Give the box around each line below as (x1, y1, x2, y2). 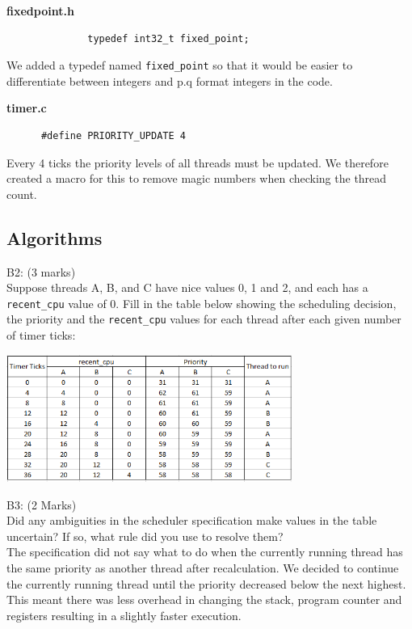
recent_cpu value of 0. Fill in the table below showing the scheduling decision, (6, 294, 397, 311)
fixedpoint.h (6, 2, 74, 19)
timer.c (6, 99, 47, 116)
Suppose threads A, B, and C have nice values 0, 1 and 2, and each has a (6, 279, 368, 296)
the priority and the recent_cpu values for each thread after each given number (6, 310, 401, 327)
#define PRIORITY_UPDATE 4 (40, 130, 186, 142)
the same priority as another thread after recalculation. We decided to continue (6, 559, 399, 576)
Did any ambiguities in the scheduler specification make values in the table (6, 512, 377, 529)
